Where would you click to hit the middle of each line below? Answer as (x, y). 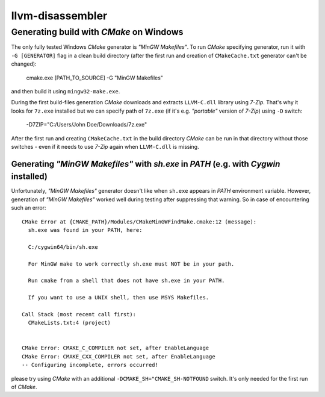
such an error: (29, 208)
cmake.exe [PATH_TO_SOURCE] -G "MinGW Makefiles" (95, 78)
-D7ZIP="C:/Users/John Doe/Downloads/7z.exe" (87, 125)
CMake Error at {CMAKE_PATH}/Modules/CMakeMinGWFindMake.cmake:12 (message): (139, 222)
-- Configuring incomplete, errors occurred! (90, 365)
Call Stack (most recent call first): (79, 314)
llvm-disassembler (59, 16)
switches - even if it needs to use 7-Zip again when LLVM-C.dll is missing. (105, 146)
